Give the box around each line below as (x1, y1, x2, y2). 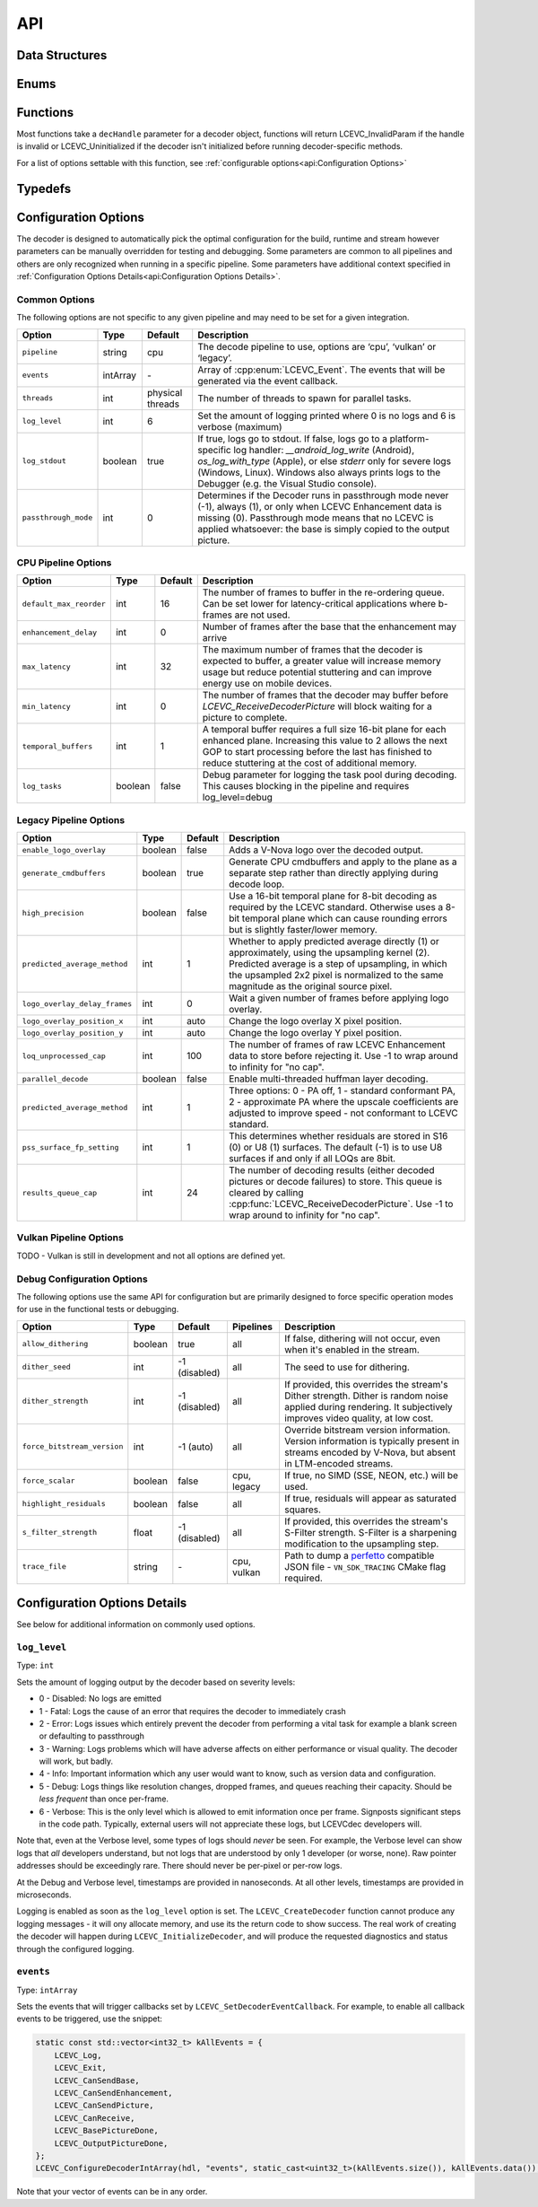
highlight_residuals (22, 1499, 107, 1509)
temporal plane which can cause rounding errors (241, 912, 447, 924)
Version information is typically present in (283, 1434, 460, 1447)
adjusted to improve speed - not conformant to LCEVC (229, 1107, 458, 1119)
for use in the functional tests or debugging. (16, 1304, 179, 1315)
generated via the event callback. (197, 374, 338, 387)
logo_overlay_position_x (22, 1016, 124, 1026)
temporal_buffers (22, 741, 93, 751)
